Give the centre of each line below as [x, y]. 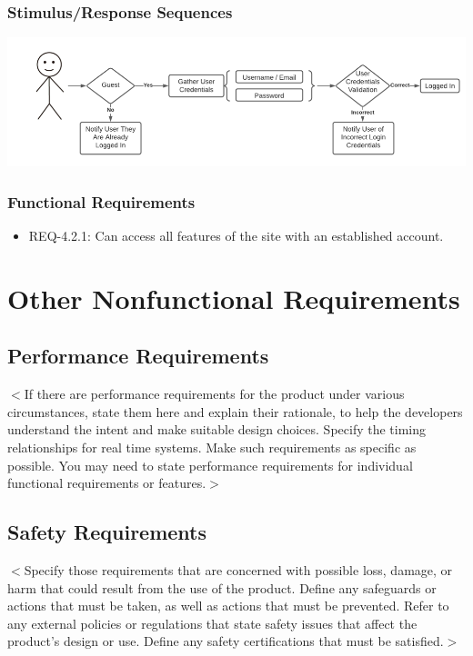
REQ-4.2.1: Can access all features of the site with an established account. [236, 236]
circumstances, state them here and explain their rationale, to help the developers [235, 411]
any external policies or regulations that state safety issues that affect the [212, 623]
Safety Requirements [107, 532]
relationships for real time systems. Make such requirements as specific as [212, 447]
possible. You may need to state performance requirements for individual [210, 465]
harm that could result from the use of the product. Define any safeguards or [222, 587]
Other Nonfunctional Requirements [234, 298]
